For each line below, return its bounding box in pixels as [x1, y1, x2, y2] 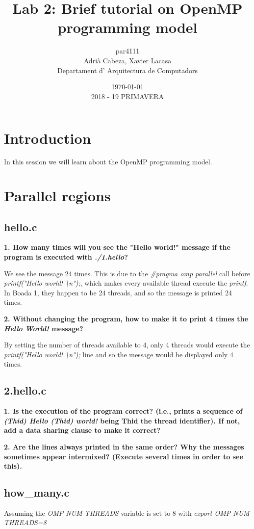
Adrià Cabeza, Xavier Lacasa [83, 55, 172, 65]
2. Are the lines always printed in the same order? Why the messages [4, 441, 244, 451]
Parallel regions [4, 185, 111, 205]
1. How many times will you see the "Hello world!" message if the [4, 242, 230, 252]
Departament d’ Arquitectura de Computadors [57, 65, 198, 75]
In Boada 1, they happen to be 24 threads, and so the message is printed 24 [4, 287, 232, 297]
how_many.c [4, 485, 70, 500]
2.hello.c [4, 383, 47, 398]
